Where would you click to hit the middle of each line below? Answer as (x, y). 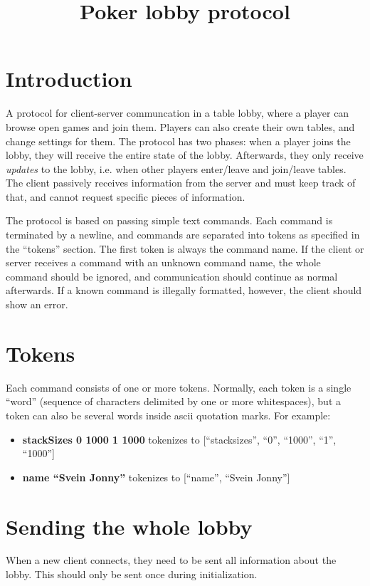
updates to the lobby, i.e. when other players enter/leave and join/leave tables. (176, 168)
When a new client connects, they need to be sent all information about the (171, 560)
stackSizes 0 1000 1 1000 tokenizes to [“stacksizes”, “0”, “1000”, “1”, (179, 439)
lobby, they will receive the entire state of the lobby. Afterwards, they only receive (185, 155)
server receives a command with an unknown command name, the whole (163, 262)
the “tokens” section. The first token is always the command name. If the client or (185, 248)
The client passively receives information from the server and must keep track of (181, 183)
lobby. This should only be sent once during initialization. (132, 574)
